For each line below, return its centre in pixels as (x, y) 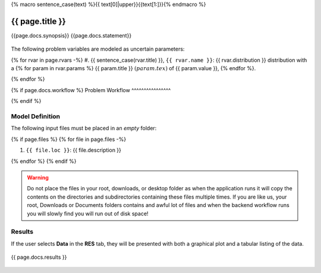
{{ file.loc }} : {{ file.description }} (74, 150)
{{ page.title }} (39, 21)
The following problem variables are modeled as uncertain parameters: (98, 49)
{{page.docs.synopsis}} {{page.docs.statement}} (71, 35)
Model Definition (36, 117)
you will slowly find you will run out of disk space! (88, 214)
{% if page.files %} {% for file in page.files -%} (69, 139)
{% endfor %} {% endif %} (44, 161)
